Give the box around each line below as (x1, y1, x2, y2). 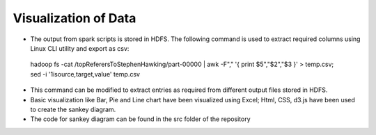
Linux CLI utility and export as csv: (30, 44, 130, 52)
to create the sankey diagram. (30, 105, 116, 113)
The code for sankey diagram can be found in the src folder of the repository (30, 115, 251, 123)
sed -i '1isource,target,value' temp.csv (30, 70, 141, 78)
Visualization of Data (13, 10, 136, 26)
